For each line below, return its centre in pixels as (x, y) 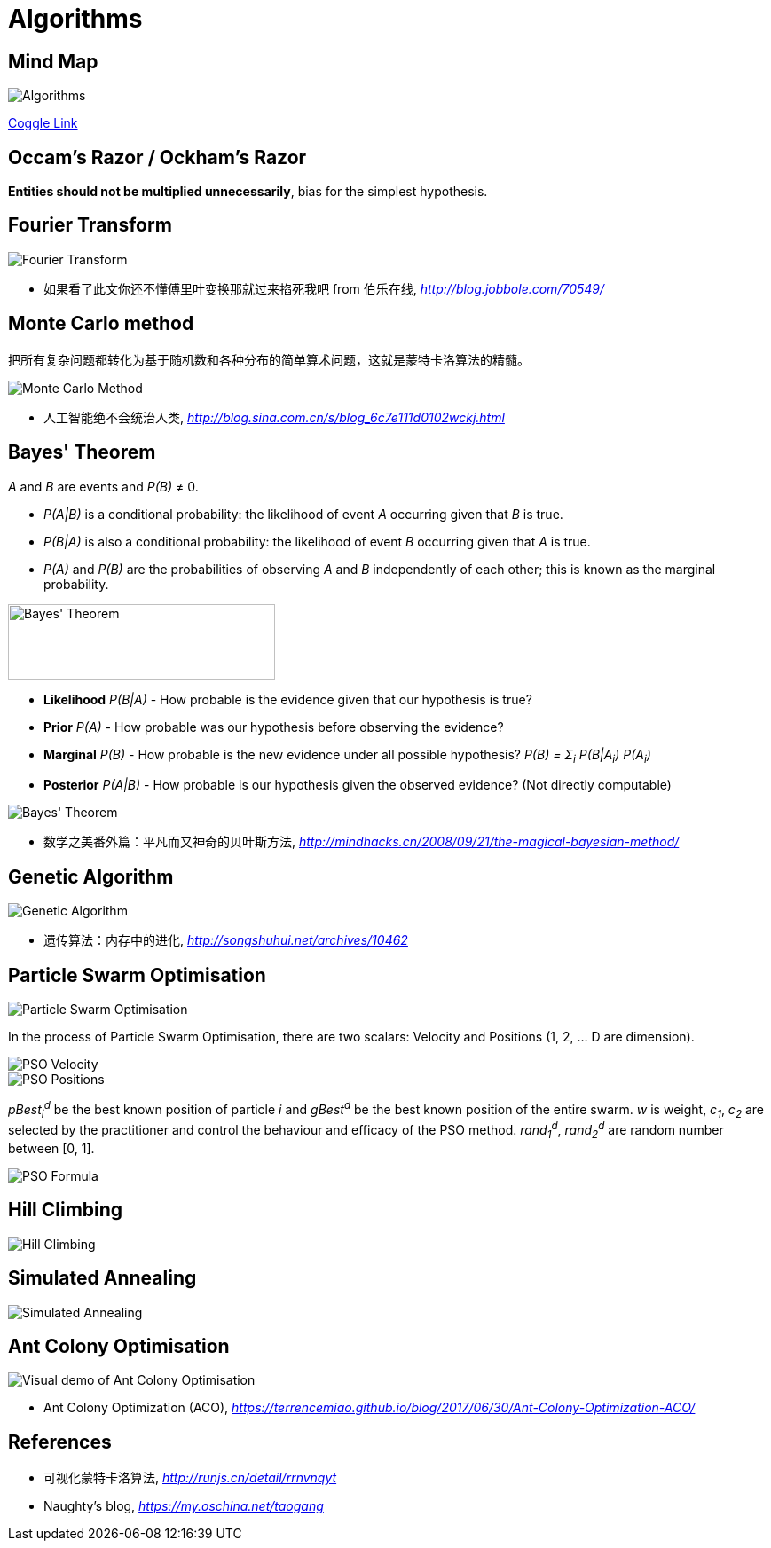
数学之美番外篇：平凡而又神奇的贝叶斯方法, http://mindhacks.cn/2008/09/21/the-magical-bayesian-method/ (362, 842)
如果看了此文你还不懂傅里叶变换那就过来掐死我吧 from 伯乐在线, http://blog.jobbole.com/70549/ (324, 288)
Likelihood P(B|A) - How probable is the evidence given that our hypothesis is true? (288, 699)
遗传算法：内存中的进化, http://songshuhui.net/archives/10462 (226, 940)
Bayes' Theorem (82, 452)
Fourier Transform (90, 225)
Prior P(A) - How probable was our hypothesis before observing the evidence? (274, 727)
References (60, 1442)
